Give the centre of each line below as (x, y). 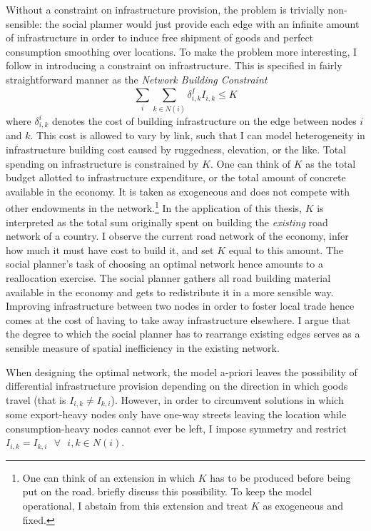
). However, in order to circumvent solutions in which (227, 399)
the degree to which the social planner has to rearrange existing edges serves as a (183, 334)
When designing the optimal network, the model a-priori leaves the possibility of (182, 371)
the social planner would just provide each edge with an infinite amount (202, 23)
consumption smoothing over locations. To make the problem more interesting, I (181, 51)
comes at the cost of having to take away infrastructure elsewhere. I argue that (178, 319)
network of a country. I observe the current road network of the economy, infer (177, 236)
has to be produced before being (280, 477)
